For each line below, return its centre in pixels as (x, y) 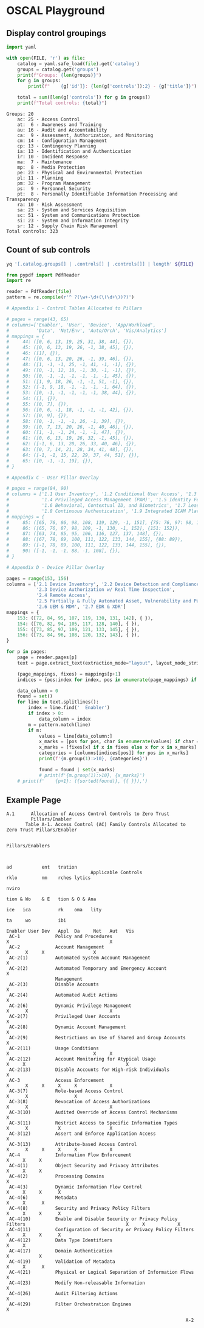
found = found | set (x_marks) (77, 769)
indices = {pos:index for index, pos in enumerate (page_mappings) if (107, 680)
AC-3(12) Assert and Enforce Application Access (82, 1134)
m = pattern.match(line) (59, 725)
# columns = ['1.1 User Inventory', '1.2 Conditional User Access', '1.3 (102, 494)
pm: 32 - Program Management (54, 183)
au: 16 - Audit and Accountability (62, 130)
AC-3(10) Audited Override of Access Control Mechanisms (93, 1112)
